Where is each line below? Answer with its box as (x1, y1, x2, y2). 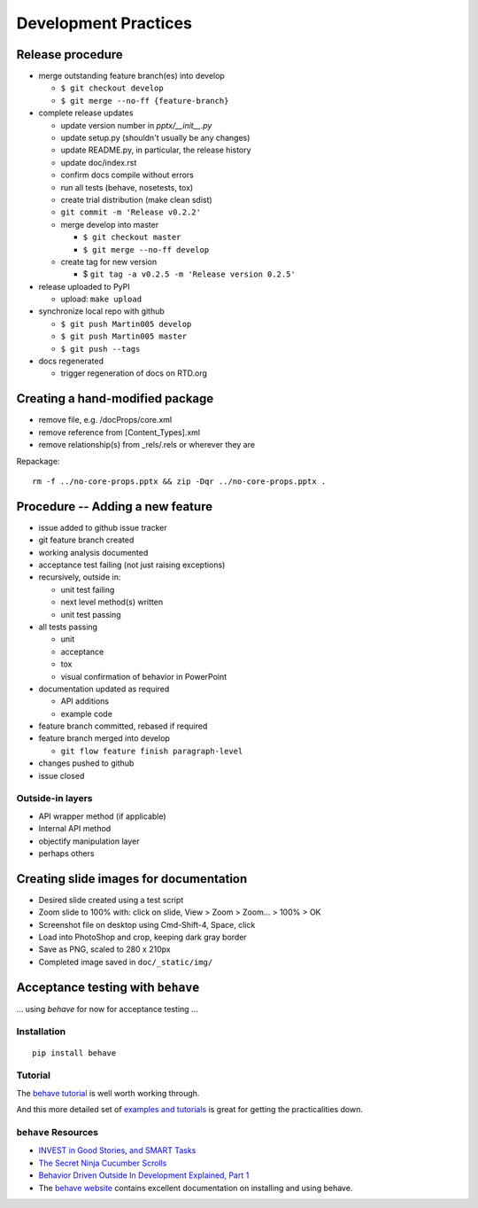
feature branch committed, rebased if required (38, 721, 208, 731)
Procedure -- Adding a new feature (16, 499, 212, 514)
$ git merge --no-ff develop (82, 245, 210, 254)
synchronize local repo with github (38, 306, 166, 316)
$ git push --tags (60, 344, 141, 354)
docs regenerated (38, 355, 104, 367)
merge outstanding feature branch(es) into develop (38, 71, 225, 82)
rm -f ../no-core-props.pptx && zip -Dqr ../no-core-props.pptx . (32, 476, 327, 487)
